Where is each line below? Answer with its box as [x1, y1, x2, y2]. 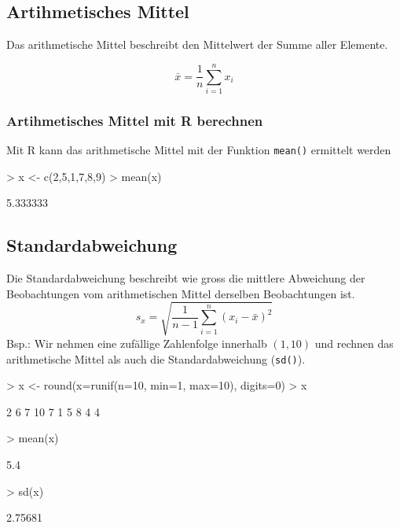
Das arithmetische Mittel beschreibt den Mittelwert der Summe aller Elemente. [6, 36, 388, 53]
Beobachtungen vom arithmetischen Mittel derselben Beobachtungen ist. [6, 285, 355, 301]
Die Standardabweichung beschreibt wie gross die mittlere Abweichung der [6, 270, 365, 286]
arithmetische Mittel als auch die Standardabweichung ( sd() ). [6, 350, 306, 367]
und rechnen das [314, 334, 394, 351]
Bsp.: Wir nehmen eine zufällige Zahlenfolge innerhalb [6, 334, 267, 351]
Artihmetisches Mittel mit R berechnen [6, 110, 263, 130]
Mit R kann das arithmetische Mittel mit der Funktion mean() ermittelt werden [6, 142, 391, 158]
